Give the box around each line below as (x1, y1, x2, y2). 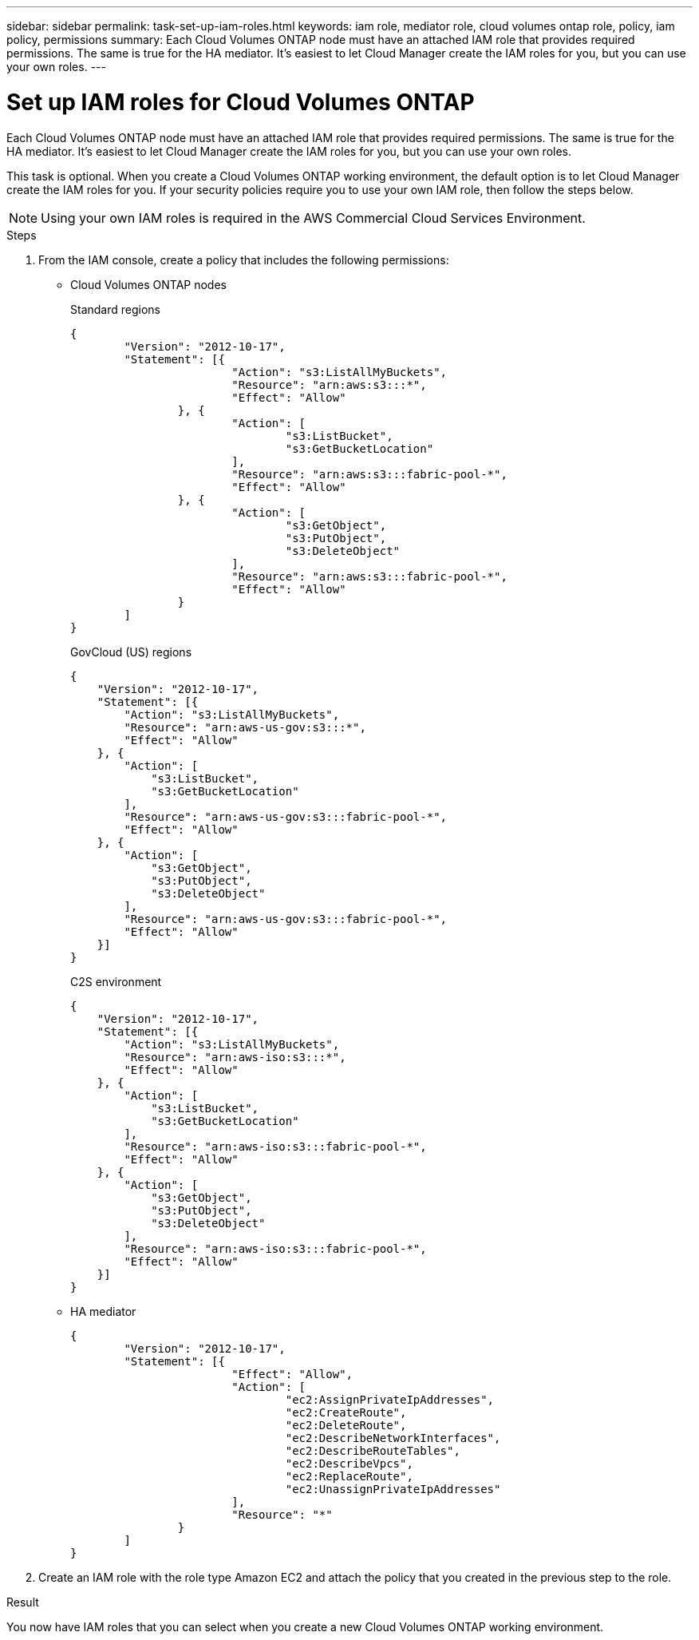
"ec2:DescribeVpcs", (285, 1456, 413, 1470)
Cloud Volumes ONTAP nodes (70, 277, 227, 291)
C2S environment (70, 974, 162, 988)
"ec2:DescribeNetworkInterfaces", (285, 1431, 501, 1444)
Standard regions (70, 302, 160, 316)
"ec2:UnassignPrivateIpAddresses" (285, 1482, 501, 1495)
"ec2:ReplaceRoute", (285, 1469, 413, 1483)
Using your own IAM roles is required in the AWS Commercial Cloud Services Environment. (41, 209, 586, 226)
